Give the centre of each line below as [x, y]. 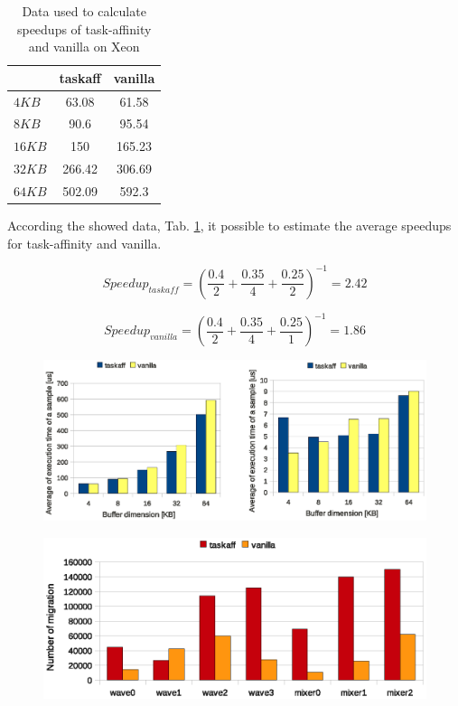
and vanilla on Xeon [84, 47]
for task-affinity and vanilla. [84, 243]
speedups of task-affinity [84, 28]
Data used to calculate [84, 11]
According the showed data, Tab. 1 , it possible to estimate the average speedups [229, 226]
